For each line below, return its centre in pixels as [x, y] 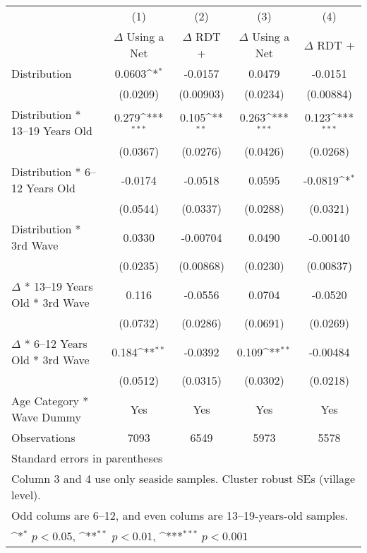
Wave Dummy [46, 417]
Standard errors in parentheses [87, 458]
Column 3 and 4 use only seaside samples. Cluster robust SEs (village [183, 478]
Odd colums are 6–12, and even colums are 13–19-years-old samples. [180, 515]
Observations [43, 437]
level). [26, 495]
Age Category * [50, 401]
